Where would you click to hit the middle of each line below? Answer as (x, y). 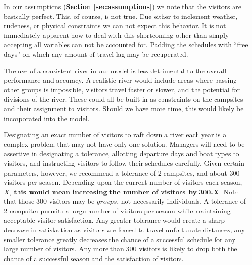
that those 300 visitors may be (49, 201)
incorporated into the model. (47, 118)
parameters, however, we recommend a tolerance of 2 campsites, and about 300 (122, 172)
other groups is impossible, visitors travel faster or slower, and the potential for (122, 89)
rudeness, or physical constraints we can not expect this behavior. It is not (115, 26)
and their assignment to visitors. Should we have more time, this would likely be (124, 108)
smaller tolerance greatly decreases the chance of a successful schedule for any (120, 239)
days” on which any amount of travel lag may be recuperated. (96, 54)
